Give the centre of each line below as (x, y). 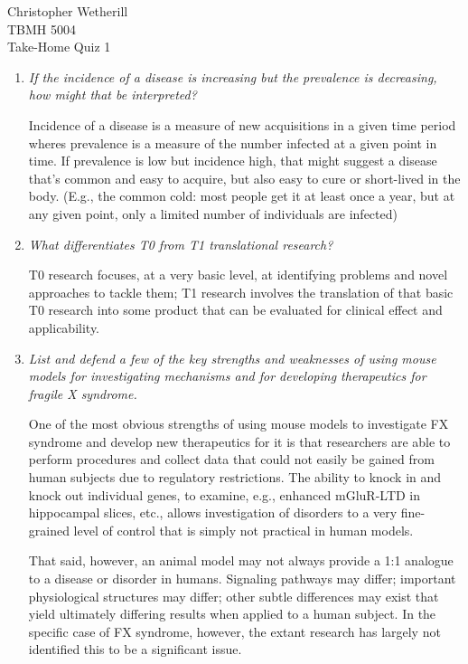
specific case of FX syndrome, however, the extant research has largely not (234, 631)
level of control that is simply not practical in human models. (243, 530)
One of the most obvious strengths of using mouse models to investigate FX (239, 424)
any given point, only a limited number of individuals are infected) (213, 213)
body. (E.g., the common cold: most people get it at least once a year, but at (242, 196)
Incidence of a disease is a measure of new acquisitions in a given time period (242, 124)
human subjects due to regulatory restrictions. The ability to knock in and (235, 477)
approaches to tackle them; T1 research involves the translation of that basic (241, 292)
